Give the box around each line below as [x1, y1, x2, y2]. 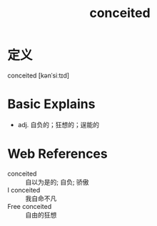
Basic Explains [7, 96, 96, 112]
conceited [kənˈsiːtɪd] [7, 71, 70, 80]
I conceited [7, 185, 41, 194]
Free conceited [7, 202, 52, 210]
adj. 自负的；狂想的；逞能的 [17, 120, 100, 129]
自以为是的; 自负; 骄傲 [25, 178, 89, 186]
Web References [7, 146, 108, 162]
